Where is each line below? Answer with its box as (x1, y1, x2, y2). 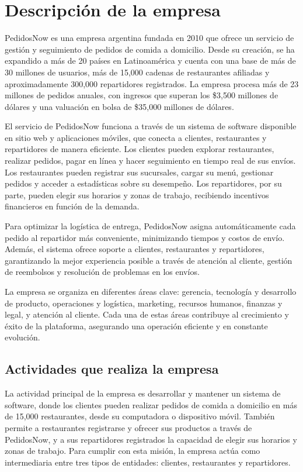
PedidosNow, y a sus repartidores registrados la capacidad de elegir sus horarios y (5, 433, 297, 445)
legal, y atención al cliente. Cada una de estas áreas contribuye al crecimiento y (5, 308, 289, 321)
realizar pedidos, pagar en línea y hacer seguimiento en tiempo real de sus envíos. (5, 154, 296, 167)
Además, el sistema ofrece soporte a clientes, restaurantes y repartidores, (5, 243, 264, 255)
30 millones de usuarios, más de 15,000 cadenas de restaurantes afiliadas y (5, 66, 270, 78)
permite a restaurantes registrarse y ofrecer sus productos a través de (5, 421, 252, 433)
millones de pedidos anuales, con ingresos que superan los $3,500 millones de (5, 89, 278, 101)
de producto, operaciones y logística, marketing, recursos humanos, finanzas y (5, 297, 283, 309)
